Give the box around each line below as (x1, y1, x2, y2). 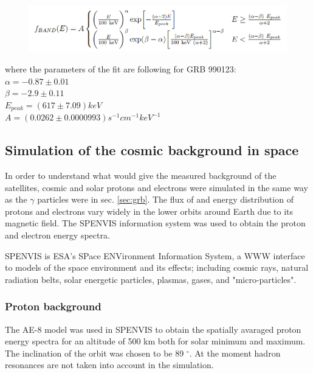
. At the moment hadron (189, 346, 281, 359)
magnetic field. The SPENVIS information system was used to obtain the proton (5, 217, 306, 229)
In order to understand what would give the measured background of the (5, 169, 277, 181)
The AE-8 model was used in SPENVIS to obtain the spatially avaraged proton (5, 322, 301, 335)
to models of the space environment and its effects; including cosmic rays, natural (5, 261, 309, 274)
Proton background (5, 299, 101, 314)
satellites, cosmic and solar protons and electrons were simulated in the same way (5, 181, 308, 193)
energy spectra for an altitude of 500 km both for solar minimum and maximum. (5, 335, 306, 347)
